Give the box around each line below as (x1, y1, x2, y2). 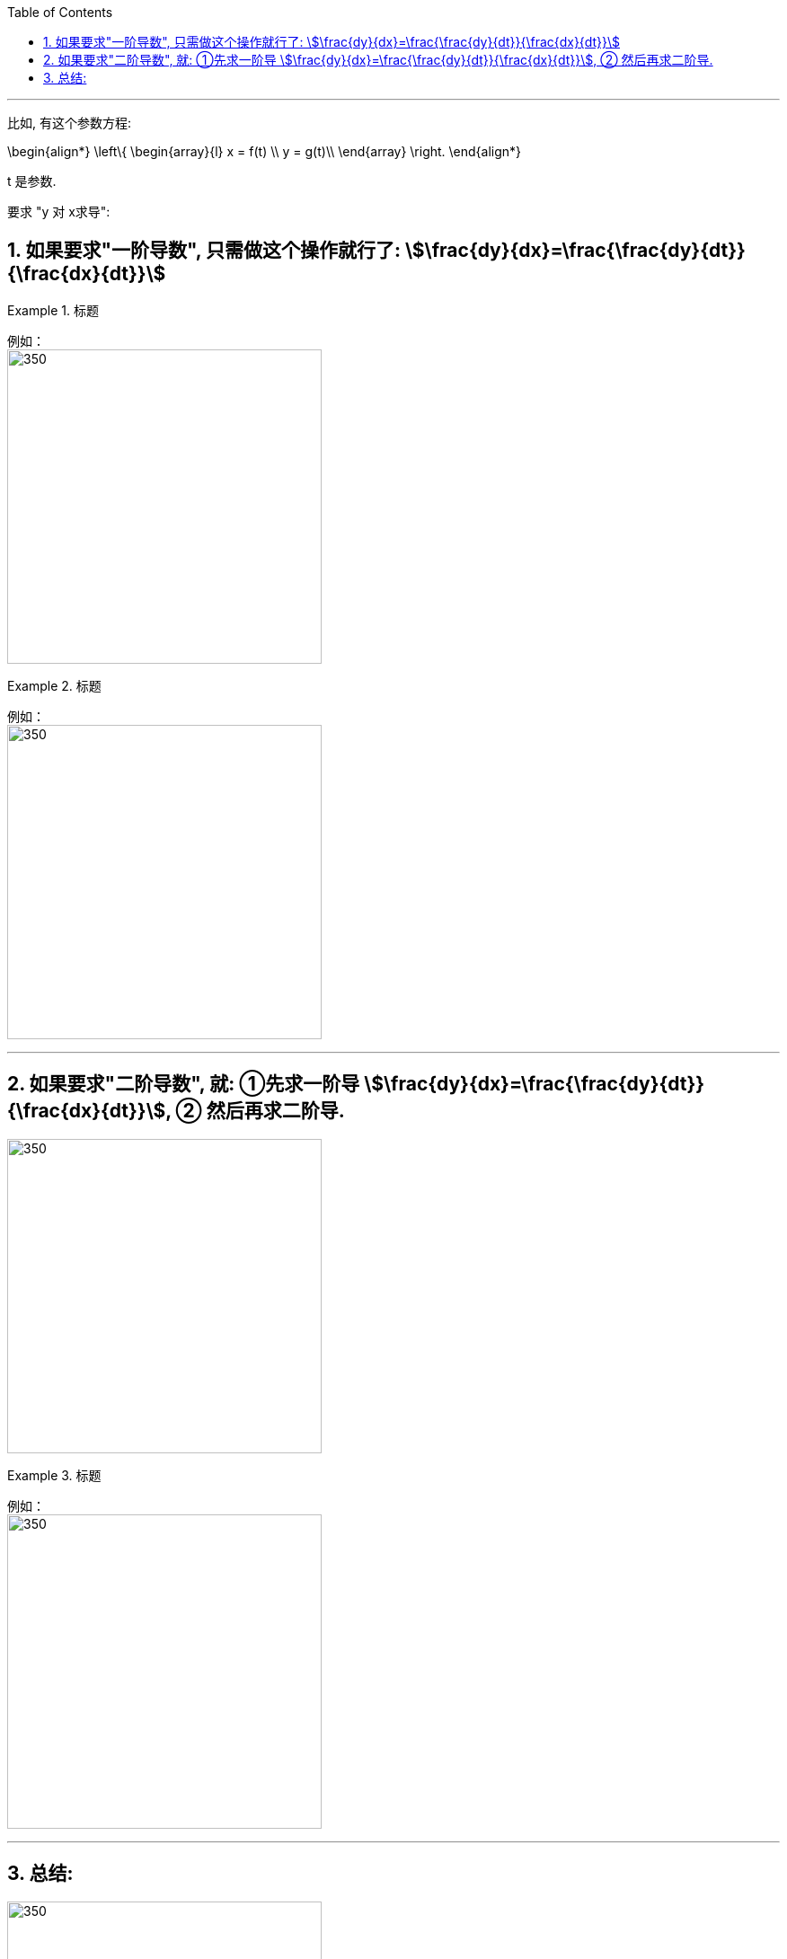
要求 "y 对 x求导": (7, 204, 111, 219)
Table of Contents (7, 4, 113, 20)
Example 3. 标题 (7, 1467, 102, 1483)
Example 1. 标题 (7, 302, 99, 318)
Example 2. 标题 (7, 677, 102, 693)
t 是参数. (7, 173, 57, 189)
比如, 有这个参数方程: (7, 115, 132, 130)
